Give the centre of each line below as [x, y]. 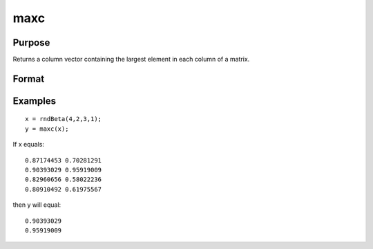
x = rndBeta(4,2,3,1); [64, 119]
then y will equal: [37, 205]
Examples [35, 101]
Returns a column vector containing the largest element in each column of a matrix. [131, 59]
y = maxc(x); [47, 129]
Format [29, 79]
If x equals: [29, 145]
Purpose [31, 43]
